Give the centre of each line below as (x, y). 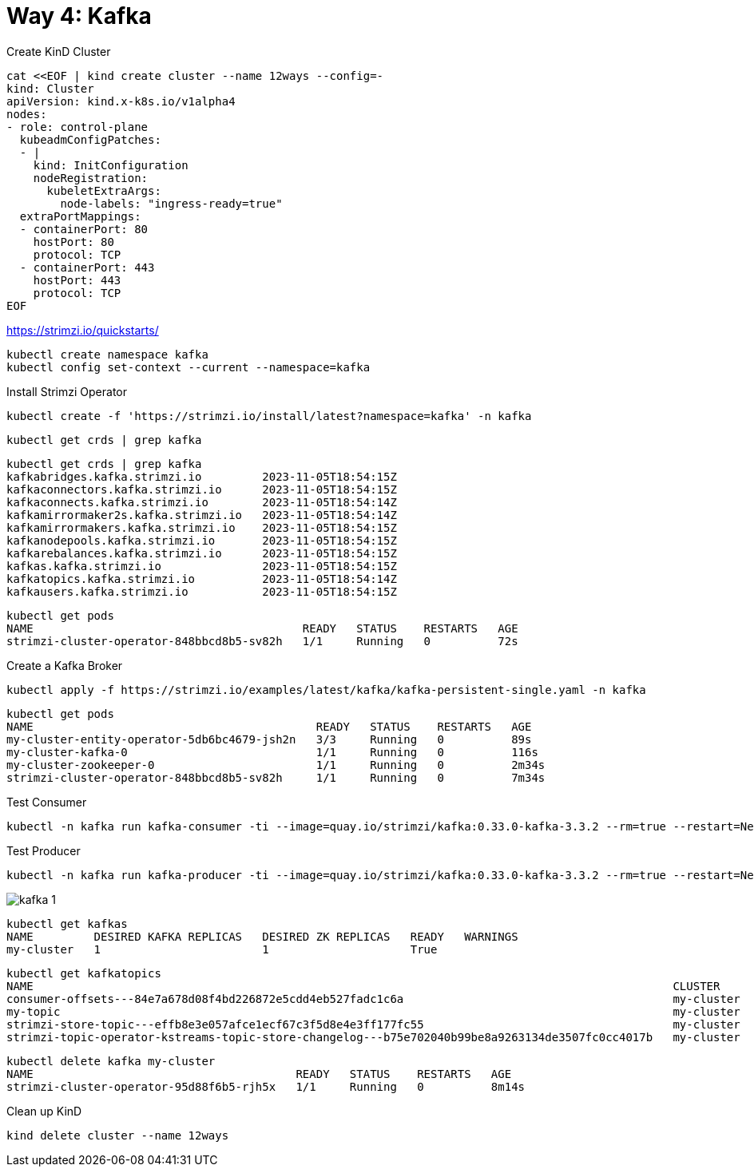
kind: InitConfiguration (111, 165)
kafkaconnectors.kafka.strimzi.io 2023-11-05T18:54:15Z (202, 489)
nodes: (27, 114)
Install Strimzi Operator (67, 391)
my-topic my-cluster (373, 1011)
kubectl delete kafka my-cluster (111, 1061)
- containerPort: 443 (87, 267)
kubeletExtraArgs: (104, 190)
